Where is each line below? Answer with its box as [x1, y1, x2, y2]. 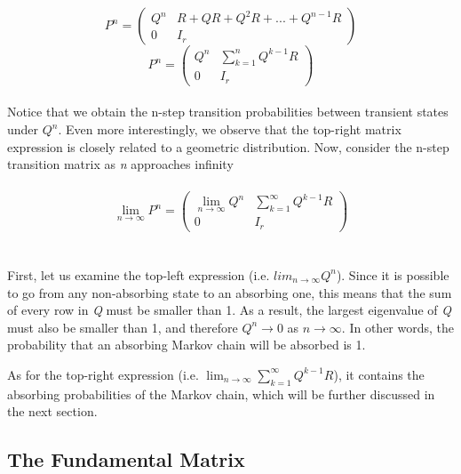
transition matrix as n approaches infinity [7, 155, 234, 173]
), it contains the [333, 365, 425, 383]
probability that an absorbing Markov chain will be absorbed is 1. [7, 335, 366, 354]
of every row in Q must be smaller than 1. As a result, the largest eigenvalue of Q [7, 301, 451, 319]
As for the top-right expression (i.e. [7, 365, 199, 383]
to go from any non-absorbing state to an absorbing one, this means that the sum [7, 283, 452, 301]
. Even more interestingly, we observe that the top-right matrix [58, 120, 401, 139]
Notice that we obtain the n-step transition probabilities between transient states [7, 102, 449, 121]
